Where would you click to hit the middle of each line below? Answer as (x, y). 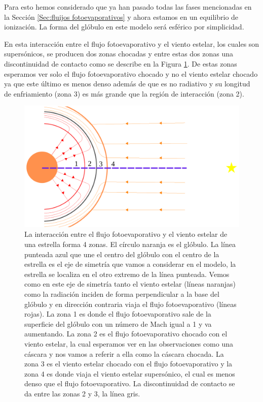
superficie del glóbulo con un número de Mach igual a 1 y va (118, 323)
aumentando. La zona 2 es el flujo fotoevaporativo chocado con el (126, 334)
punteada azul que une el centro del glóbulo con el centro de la (122, 254)
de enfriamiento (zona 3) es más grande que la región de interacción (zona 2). (124, 93)
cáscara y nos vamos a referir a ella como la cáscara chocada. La (124, 353)
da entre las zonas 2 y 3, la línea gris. (82, 393)
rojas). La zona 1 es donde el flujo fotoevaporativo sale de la (118, 314)
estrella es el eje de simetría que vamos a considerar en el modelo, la (130, 264)
